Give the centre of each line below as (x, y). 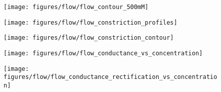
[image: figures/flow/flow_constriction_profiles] (91, 22)
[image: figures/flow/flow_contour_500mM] (76, 7)
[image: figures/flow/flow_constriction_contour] (89, 38)
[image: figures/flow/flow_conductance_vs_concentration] (103, 53)
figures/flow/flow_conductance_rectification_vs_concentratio (111, 77)
